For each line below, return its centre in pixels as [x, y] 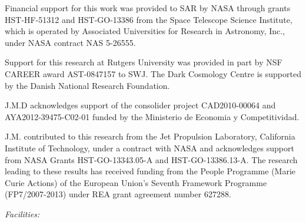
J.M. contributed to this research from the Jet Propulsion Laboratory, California [150, 136]
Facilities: [22, 213]
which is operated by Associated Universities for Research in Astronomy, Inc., [145, 31]
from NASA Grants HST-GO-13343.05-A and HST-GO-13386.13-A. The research [151, 159]
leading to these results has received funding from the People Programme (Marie [150, 171]
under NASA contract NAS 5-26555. [70, 42]
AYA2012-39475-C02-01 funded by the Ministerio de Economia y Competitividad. [152, 116]
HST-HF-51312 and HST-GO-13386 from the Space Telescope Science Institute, [149, 19]
